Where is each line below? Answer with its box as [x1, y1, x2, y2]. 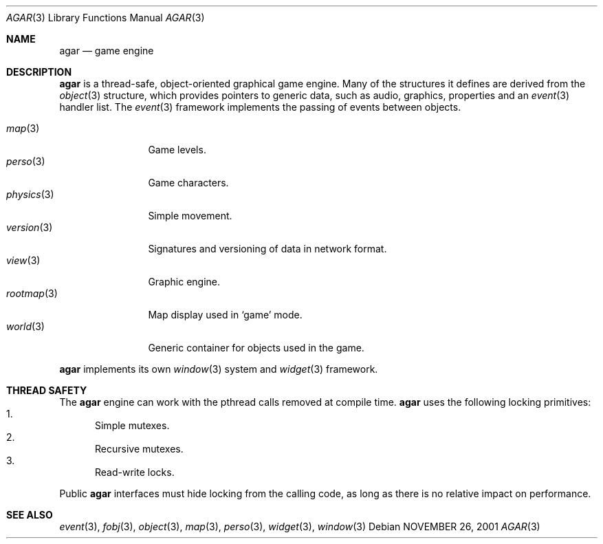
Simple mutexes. [95, 420, 170, 431]
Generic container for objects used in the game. [148, 342, 364, 353]
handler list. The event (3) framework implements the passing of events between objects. [59, 101, 461, 113]
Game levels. [148, 144, 206, 155]
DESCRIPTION [6, 66, 72, 78]
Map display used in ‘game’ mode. [148, 309, 303, 320]
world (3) [6, 320, 45, 332]
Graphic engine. [148, 276, 221, 287]
